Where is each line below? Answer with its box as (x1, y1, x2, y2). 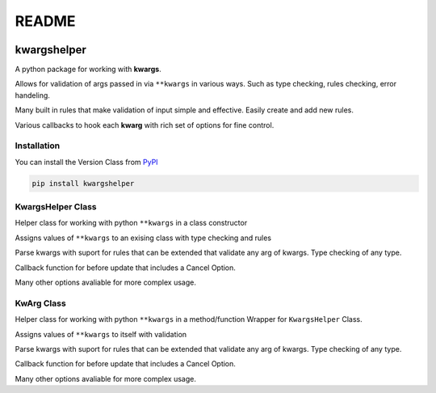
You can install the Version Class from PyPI (15, 157, 158, 167)
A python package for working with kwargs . (15, 65, 161, 74)
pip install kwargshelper (31, 179, 135, 188)
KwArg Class (15, 298, 66, 309)
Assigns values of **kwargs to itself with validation (15, 329, 187, 339)
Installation (15, 140, 61, 151)
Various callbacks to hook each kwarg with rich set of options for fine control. (15, 120, 275, 129)
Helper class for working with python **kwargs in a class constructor (15, 218, 248, 228)
